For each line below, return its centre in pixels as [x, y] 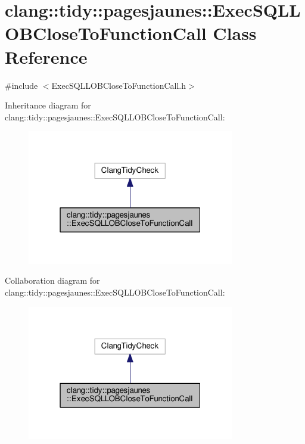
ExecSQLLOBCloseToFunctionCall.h [119, 85]
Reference [46, 56]
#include [21, 85]
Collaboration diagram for [52, 280]
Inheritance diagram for [48, 105]
